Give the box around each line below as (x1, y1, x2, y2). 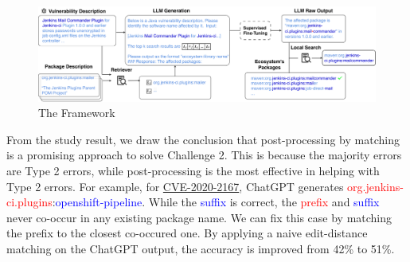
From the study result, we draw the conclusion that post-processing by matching (6, 131, 400, 147)
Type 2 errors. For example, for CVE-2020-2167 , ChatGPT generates (6, 178, 344, 194)
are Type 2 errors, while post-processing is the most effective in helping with (6, 162, 380, 179)
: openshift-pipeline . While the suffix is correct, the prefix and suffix (52, 194, 380, 210)
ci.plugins (6, 194, 53, 210)
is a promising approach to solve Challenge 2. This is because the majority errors (6, 147, 402, 163)
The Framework (38, 104, 115, 121)
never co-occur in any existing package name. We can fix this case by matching (6, 209, 392, 225)
